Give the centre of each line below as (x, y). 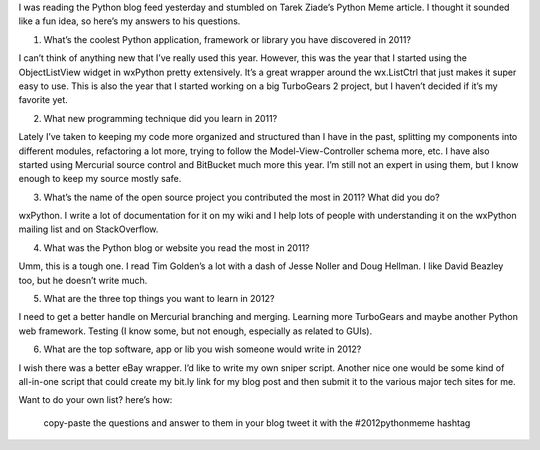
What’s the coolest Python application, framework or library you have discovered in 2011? (227, 39)
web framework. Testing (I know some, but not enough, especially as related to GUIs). (195, 331)
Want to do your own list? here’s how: (95, 400)
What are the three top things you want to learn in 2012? (159, 299)
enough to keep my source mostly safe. (100, 179)
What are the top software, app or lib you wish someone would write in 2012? (202, 349)
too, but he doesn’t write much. (83, 280)
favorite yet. (43, 100)
